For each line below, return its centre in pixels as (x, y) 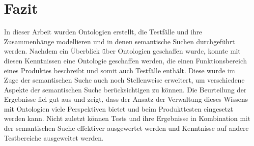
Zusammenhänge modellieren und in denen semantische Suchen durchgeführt (120, 41)
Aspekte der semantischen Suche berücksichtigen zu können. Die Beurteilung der (125, 89)
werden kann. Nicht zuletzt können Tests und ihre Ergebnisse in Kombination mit (127, 118)
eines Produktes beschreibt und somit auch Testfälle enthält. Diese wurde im (120, 70)
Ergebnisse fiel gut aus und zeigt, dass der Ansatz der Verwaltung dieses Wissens (126, 99)
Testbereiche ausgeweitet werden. (54, 137)
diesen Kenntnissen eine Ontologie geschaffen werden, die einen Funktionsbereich (126, 60)
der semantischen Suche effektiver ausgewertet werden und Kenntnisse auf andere (126, 128)
